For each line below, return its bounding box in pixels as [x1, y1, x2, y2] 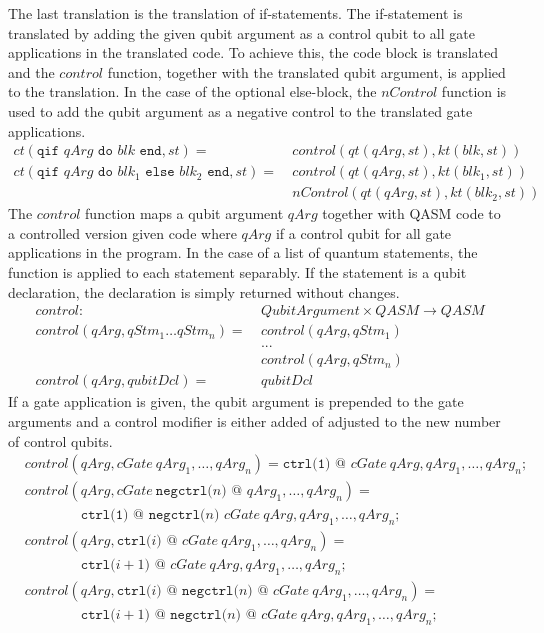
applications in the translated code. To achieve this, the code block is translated [8, 42, 499, 63]
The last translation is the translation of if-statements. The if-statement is [8, 3, 463, 23]
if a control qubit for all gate [275, 222, 452, 243]
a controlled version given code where [8, 222, 237, 243]
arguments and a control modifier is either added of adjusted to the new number [8, 410, 501, 431]
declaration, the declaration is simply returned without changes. [8, 281, 400, 302]
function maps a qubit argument [85, 203, 284, 224]
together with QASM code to [322, 203, 501, 224]
